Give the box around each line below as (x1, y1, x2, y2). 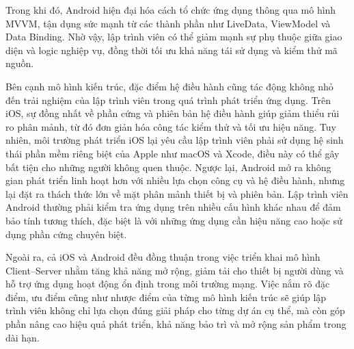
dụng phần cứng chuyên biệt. (5, 227, 127, 241)
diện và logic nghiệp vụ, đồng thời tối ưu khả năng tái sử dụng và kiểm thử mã (5, 42, 338, 57)
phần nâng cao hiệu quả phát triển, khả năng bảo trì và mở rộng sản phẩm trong (5, 317, 346, 331)
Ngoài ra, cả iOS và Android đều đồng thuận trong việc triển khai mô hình (5, 250, 321, 264)
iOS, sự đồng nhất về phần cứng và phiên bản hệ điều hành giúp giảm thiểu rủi (5, 106, 340, 120)
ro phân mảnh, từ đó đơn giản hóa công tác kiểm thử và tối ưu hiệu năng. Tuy (5, 119, 336, 133)
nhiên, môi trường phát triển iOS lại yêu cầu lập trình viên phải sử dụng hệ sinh (5, 133, 344, 147)
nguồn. (5, 56, 34, 70)
